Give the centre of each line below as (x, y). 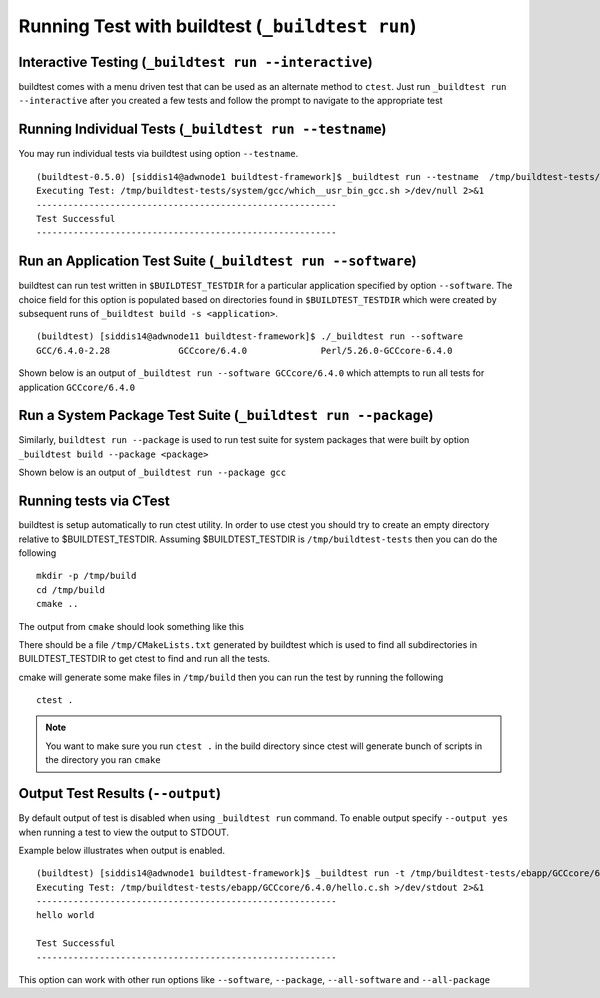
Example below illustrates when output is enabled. (121, 850)
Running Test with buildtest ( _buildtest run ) (217, 26)
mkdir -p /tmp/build (86, 576)
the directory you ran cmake (103, 760)
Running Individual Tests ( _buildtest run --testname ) (202, 129)
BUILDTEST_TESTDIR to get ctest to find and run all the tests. (144, 659)
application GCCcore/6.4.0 (76, 387)
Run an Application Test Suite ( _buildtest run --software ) (217, 261)
